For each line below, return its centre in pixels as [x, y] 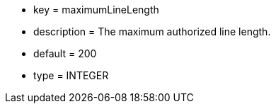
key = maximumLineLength [96, 10]
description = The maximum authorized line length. [152, 31]
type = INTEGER [71, 75]
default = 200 [65, 53]
